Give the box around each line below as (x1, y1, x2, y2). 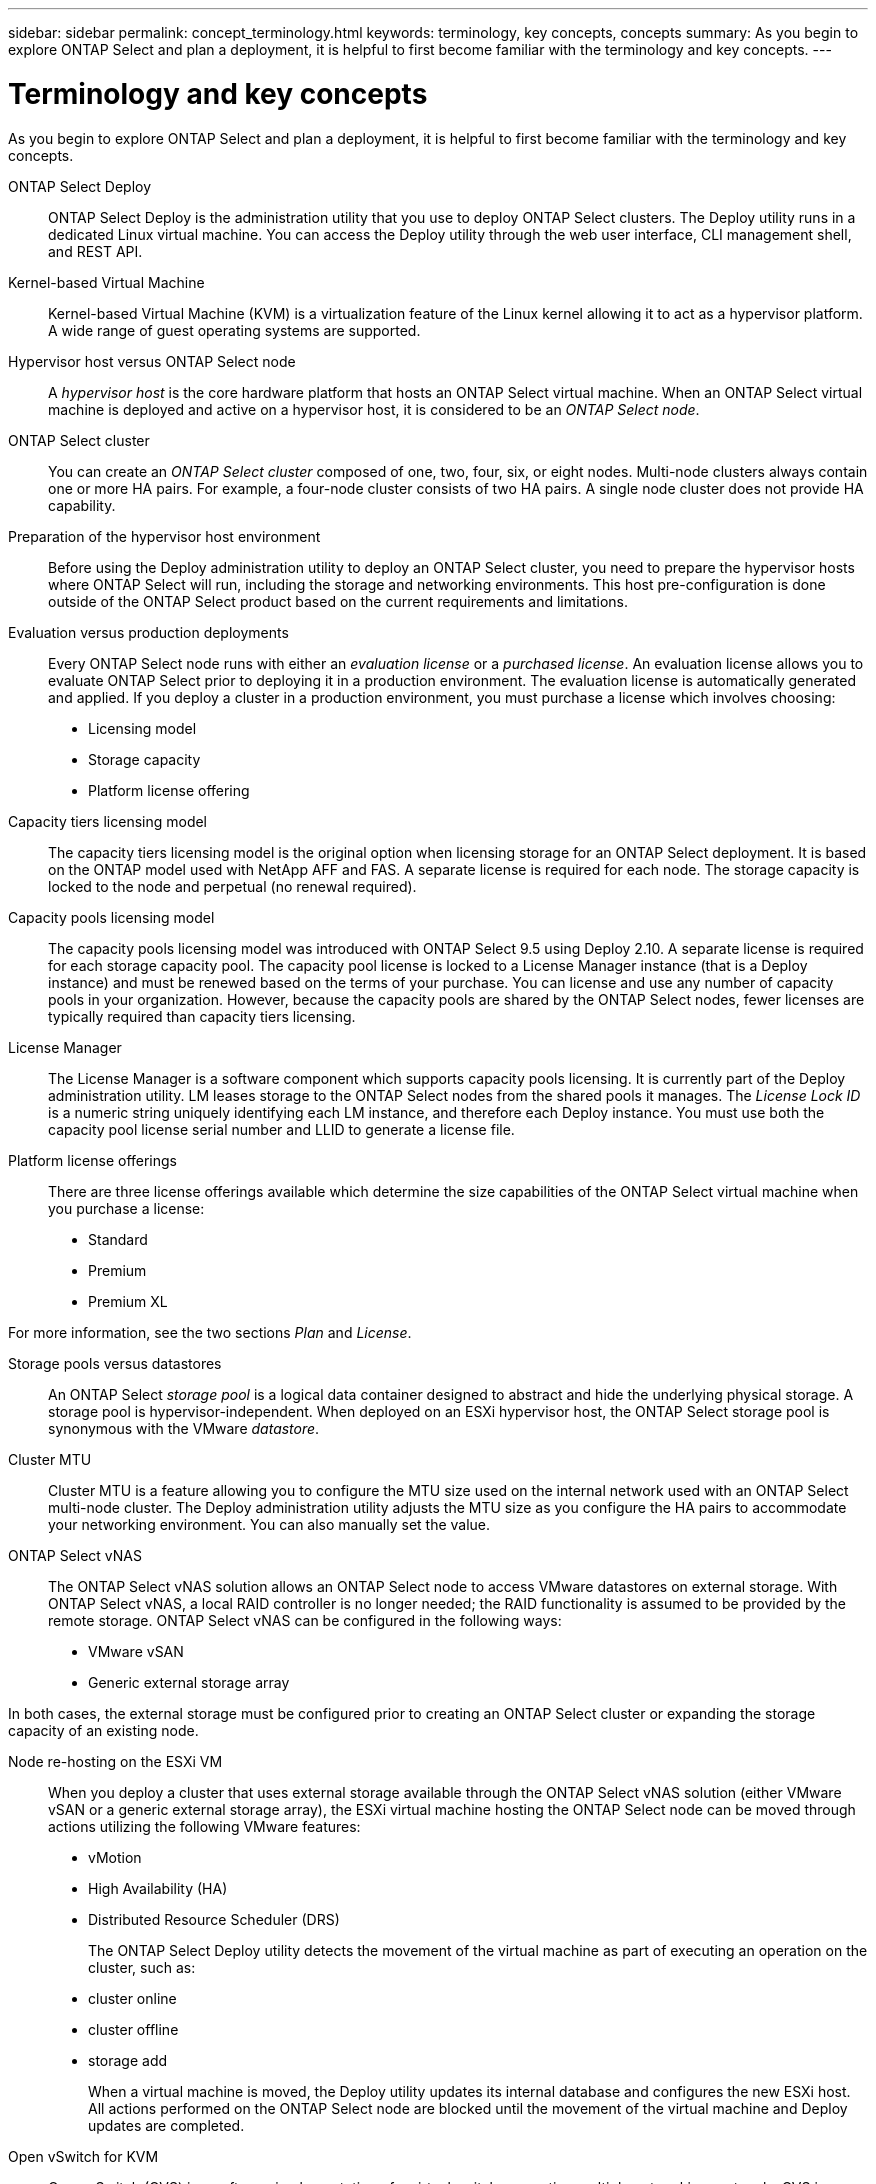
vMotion (88, 1848, 142, 1866)
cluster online (88, 1989, 177, 2007)
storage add (88, 2051, 168, 2069)
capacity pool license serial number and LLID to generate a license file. (48, 1120, 515, 1138)
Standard (88, 1230, 148, 1248)
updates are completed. (88, 2116, 245, 2134)
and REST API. (48, 242, 143, 260)
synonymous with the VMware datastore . (48, 1419, 320, 1437)
